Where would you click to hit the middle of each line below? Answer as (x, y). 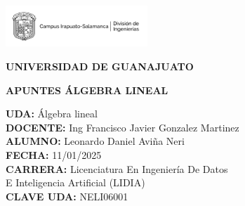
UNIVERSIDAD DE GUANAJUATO (100, 66)
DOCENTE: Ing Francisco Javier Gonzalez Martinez (122, 127)
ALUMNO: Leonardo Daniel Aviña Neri (95, 141)
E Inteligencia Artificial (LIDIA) (75, 182)
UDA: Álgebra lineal (52, 114)
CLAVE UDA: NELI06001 (67, 196)
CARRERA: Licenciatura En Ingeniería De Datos (117, 168)
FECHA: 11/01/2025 (54, 155)
